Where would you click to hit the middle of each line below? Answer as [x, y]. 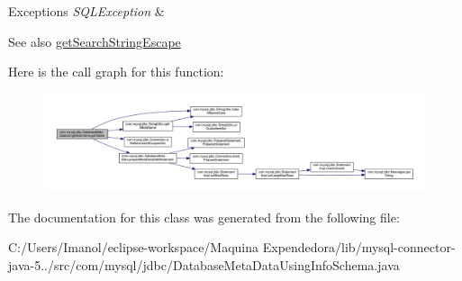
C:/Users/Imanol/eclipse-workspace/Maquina [134, 247]
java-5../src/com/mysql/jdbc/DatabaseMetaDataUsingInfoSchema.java [204, 264]
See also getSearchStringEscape [95, 41]
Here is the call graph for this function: [116, 72]
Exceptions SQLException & [86, 11]
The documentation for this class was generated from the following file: [204, 217]
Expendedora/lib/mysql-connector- [359, 247]
